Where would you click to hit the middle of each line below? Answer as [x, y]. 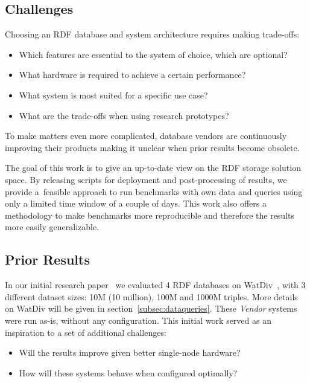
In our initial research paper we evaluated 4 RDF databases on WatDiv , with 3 [155, 285]
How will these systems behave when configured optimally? [128, 372]
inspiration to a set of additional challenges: [86, 332]
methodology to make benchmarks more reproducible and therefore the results [150, 215]
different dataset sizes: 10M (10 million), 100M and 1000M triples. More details [151, 296]
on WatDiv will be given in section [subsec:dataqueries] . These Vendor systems [151, 308]
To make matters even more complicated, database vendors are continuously [146, 136]
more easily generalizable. [52, 227]
